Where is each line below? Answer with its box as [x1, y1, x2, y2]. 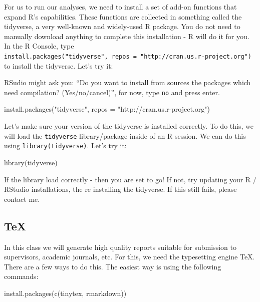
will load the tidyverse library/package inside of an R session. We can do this [4, 130, 246, 141]
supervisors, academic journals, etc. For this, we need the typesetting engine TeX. [4, 251, 255, 262]
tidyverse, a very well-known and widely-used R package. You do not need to [4, 21, 240, 32]
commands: [4, 271, 39, 281]
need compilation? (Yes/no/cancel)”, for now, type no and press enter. [4, 87, 220, 97]
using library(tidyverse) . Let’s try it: [4, 140, 127, 151]
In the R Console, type [4, 41, 74, 51]
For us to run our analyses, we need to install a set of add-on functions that [4, 2, 237, 12]
